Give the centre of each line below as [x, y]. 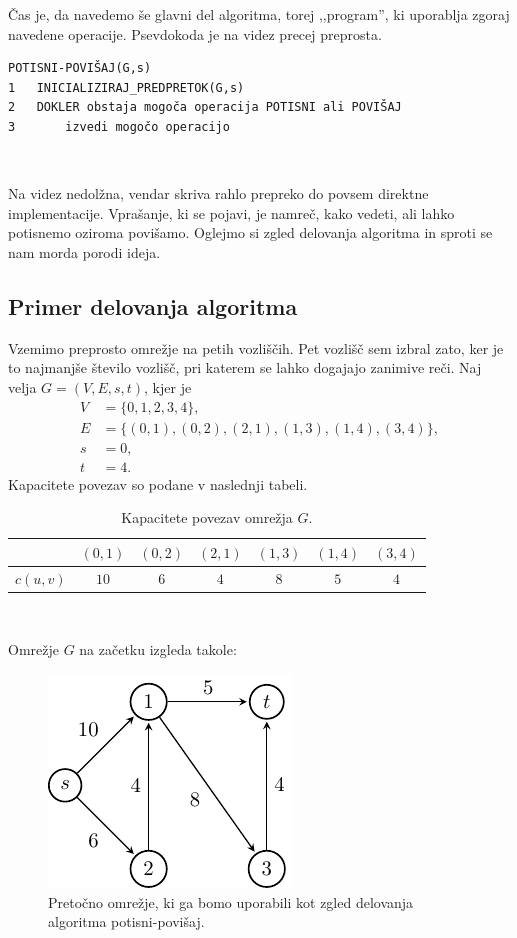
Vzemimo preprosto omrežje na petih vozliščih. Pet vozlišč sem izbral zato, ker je [256, 347]
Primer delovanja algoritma [153, 305]
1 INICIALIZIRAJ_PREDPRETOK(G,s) [126, 87]
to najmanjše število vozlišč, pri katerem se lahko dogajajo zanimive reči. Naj [245, 367]
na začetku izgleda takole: [158, 649]
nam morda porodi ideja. [84, 251]
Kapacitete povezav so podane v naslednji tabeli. [158, 483]
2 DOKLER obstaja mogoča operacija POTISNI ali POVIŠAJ [205, 107]
